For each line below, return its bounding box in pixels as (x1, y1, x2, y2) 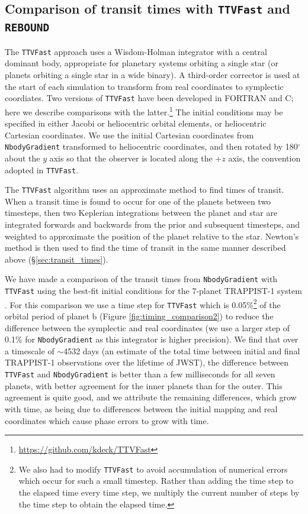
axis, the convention (228, 151, 301, 164)
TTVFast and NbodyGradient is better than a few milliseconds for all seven (5, 368, 275, 380)
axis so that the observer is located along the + (49, 151, 222, 164)
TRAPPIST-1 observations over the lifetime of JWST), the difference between (5, 356, 288, 368)
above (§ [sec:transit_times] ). (5, 253, 108, 265)
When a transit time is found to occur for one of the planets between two (5, 195, 271, 207)
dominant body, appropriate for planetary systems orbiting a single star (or (5, 57, 278, 69)
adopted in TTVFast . (5, 163, 79, 176)
